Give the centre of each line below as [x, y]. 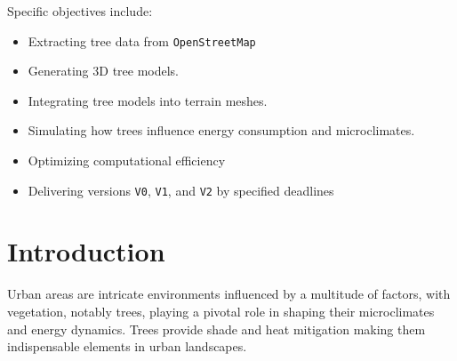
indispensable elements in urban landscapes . [127, 346]
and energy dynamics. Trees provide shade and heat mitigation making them [216, 329]
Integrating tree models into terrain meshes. [148, 100]
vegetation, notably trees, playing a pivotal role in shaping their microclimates [221, 311]
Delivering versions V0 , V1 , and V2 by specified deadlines [181, 190]
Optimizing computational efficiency [127, 160]
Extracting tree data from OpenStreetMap [142, 40]
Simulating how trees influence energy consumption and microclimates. [221, 130]
